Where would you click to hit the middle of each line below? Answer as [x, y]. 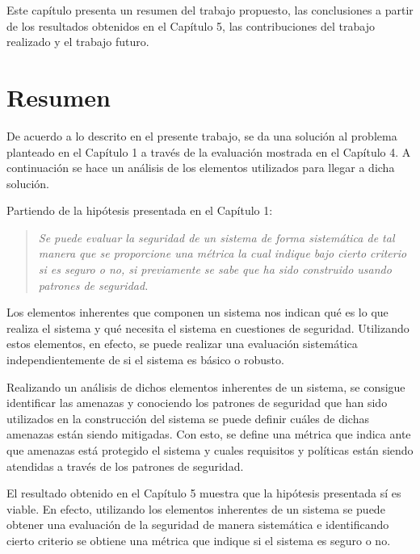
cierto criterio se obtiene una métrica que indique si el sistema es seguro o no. [199, 540]
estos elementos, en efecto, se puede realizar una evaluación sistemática [182, 344]
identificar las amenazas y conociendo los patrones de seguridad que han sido [197, 403]
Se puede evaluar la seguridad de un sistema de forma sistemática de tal [216, 237]
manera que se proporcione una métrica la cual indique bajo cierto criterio [223, 253]
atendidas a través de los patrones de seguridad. [125, 466]
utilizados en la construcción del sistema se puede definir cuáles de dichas [188, 418]
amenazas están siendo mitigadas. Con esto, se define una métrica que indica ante [209, 434]
